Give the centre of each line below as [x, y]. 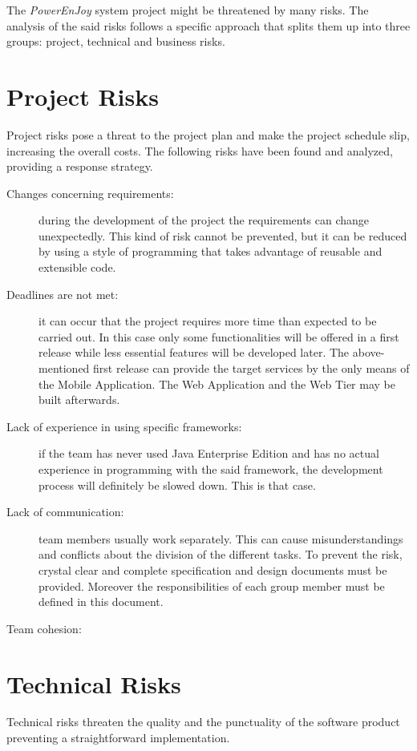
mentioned [64, 368]
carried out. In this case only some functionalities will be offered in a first [219, 336]
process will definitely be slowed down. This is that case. [177, 485]
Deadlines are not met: [63, 294]
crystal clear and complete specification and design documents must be [213, 569]
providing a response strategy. [80, 166]
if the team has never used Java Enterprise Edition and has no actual [209, 453]
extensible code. [77, 267]
